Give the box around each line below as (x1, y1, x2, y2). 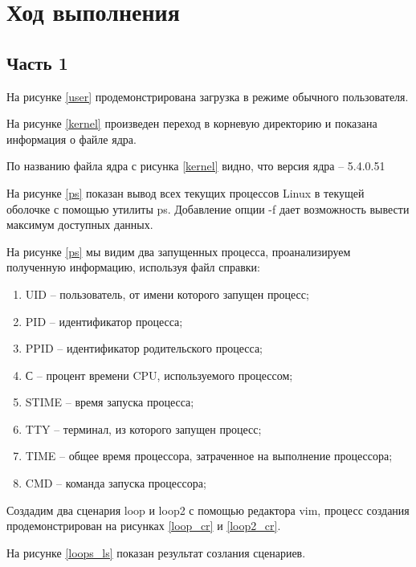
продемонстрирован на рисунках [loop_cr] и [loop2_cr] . (6, 517, 281, 534)
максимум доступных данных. (6, 216, 153, 233)
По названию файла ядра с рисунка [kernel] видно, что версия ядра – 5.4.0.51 (6, 157, 385, 174)
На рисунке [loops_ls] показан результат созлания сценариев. (6, 544, 306, 561)
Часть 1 (6, 50, 68, 75)
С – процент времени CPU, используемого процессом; (25, 366, 293, 383)
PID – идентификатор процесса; (25, 312, 183, 329)
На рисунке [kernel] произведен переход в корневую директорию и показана (6, 115, 377, 132)
